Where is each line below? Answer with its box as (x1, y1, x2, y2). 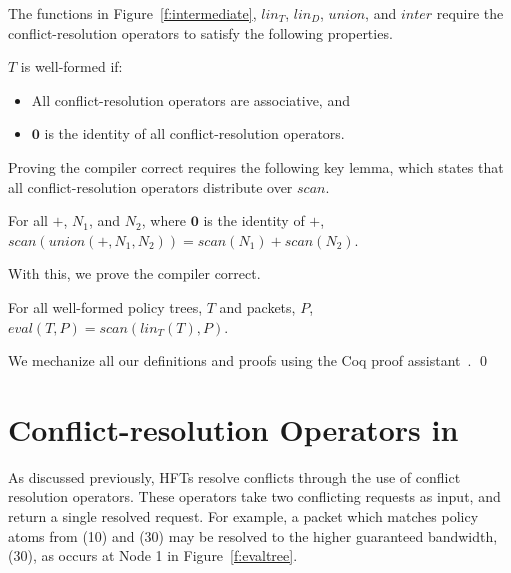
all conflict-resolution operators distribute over (8, 176, 293, 197)
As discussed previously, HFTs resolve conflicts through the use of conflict (8, 466, 461, 487)
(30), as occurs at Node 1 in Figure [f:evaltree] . (8, 545, 298, 566)
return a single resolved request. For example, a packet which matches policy (8, 506, 479, 527)
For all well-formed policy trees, (8, 296, 203, 317)
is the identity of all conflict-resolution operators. (44, 123, 345, 144)
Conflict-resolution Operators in (8, 408, 459, 449)
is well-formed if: (20, 56, 123, 77)
